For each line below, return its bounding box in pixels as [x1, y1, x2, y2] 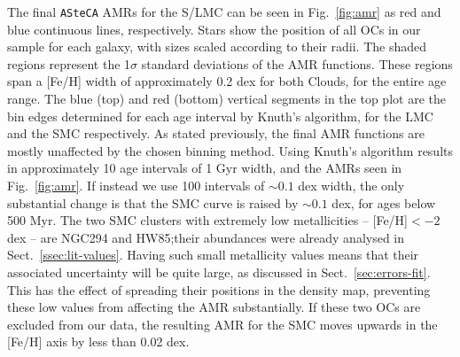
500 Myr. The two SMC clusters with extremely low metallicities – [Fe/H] [7, 211, 408, 229]
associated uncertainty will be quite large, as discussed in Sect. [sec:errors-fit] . [7, 262, 431, 281]
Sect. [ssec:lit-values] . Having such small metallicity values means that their [7, 245, 419, 264]
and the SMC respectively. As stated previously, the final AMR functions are [7, 124, 425, 143]
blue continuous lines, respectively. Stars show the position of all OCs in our [7, 19, 421, 38]
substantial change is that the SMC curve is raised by [7, 193, 299, 212]
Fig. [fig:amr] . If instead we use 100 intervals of [7, 176, 265, 194]
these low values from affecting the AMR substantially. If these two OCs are [7, 298, 421, 316]
